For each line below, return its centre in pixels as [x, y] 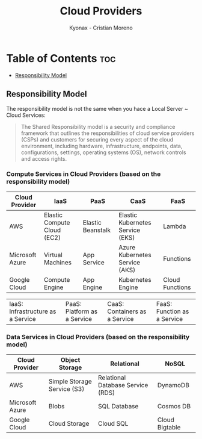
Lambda [175, 226]
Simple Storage [70, 382]
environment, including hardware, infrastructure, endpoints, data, [102, 146]
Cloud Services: [26, 115]
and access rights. [44, 158]
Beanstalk [97, 230]
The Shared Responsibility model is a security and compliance [98, 126]
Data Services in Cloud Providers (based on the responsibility [98, 337]
